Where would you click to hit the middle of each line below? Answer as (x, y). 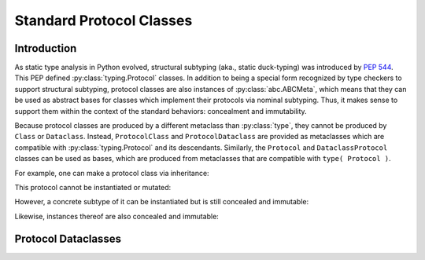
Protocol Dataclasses (68, 238)
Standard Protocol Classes (103, 20)
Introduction (46, 48)
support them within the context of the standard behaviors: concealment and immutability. (161, 111)
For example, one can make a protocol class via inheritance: (112, 173)
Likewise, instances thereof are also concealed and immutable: (117, 216)
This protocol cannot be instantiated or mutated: (93, 187)
